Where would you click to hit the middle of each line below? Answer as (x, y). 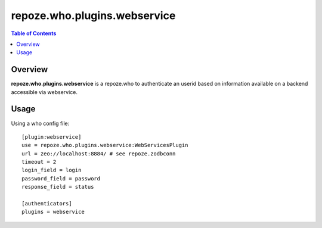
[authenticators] (47, 204)
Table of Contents (34, 33)
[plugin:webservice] (52, 137)
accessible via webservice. (44, 92)
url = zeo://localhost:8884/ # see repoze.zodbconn (99, 154)
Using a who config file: (40, 123)
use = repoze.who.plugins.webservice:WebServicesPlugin (105, 145)
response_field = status (58, 187)
